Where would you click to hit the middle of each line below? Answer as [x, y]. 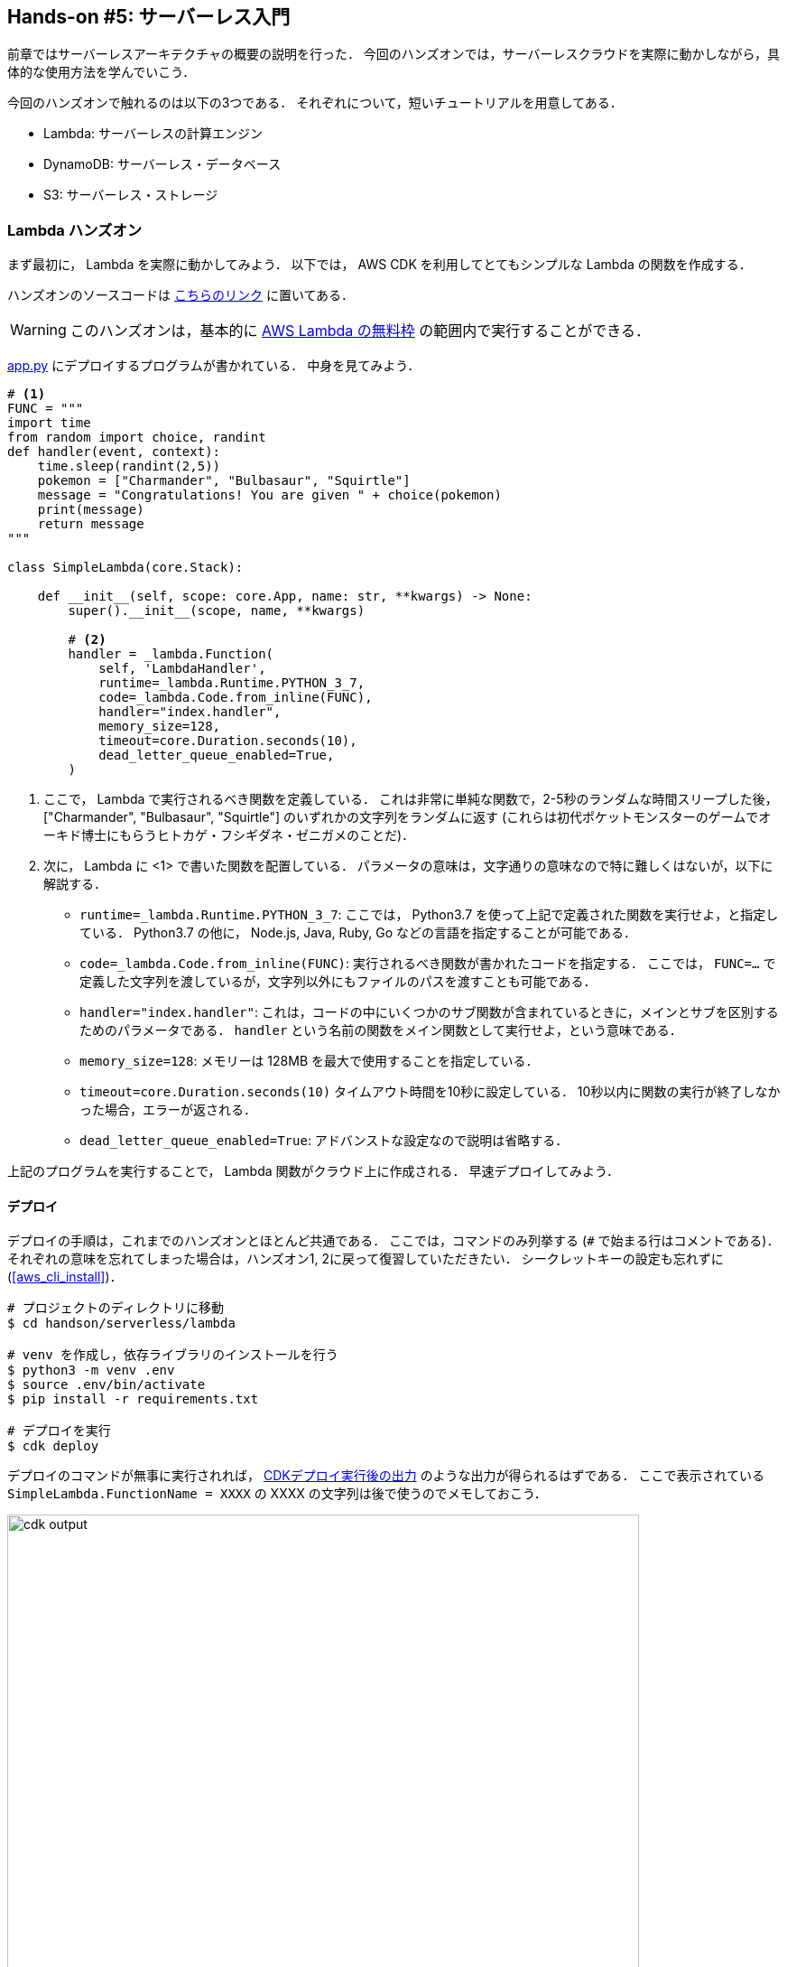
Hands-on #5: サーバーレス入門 [149, 17]
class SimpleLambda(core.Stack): [125, 568]
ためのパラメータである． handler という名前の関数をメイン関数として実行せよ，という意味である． [381, 1030]
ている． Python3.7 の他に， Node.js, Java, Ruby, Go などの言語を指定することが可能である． [358, 933]
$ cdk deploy [53, 1446]
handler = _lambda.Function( [171, 654]
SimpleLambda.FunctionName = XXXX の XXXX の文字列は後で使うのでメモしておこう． [277, 1494]
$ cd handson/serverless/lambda [121, 1324]
